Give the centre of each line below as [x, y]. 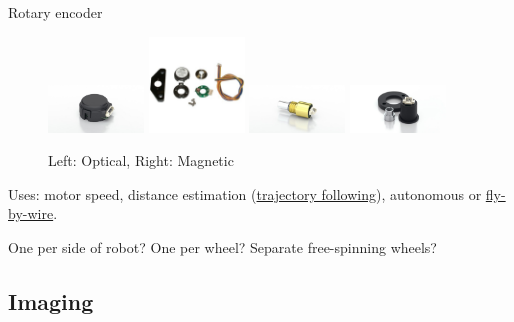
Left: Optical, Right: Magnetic [141, 160]
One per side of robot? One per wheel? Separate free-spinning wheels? [222, 246]
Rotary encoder [55, 12]
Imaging [51, 300]
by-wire [31, 213]
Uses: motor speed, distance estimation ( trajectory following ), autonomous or [245, 193]
